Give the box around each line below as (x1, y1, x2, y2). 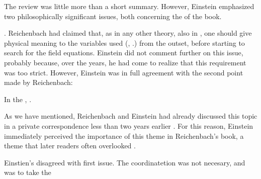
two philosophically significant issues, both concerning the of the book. (4, 11, 222, 21)
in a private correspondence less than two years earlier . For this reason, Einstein (4, 120, 253, 131)
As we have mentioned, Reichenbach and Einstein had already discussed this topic (4, 111, 257, 121)
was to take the (4, 167, 51, 177)
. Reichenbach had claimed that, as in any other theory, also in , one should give (4, 28, 252, 38)
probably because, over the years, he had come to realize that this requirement (4, 57, 246, 67)
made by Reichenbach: (4, 77, 73, 87)
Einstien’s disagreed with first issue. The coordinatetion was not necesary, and (4, 157, 245, 167)
